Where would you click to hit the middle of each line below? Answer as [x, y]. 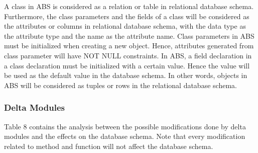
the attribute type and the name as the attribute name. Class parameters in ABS [129, 35]
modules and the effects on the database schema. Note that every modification [125, 136]
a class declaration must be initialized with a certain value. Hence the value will [127, 65]
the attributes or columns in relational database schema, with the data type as [125, 26]
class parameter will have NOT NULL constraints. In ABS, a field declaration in [128, 55]
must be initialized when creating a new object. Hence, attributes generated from [129, 46]
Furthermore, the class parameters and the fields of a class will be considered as [127, 16]
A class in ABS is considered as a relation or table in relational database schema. [129, 6]
